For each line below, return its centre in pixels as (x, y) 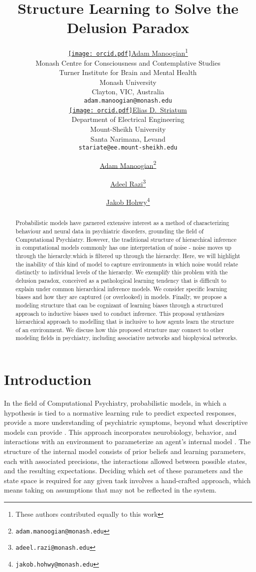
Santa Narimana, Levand (128, 138)
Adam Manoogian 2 (128, 164)
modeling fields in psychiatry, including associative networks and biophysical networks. (127, 338)
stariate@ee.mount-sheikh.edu (128, 148)
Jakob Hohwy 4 (128, 201)
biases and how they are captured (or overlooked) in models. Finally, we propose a (121, 297)
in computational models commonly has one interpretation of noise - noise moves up (123, 248)
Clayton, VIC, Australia (128, 92)
